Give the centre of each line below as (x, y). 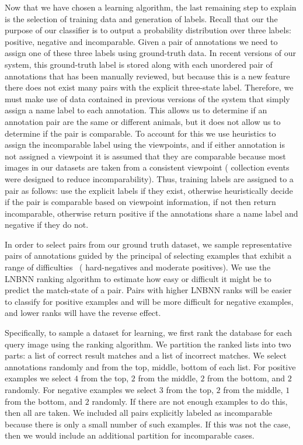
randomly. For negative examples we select (81, 390)
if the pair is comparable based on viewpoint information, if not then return (140, 202)
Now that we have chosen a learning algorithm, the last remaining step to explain (151, 7)
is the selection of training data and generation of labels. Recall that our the (141, 18)
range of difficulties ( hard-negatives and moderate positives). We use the (138, 267)
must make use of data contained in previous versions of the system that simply (147, 98)
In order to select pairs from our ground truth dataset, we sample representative (148, 244)
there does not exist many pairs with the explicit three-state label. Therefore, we (149, 87)
